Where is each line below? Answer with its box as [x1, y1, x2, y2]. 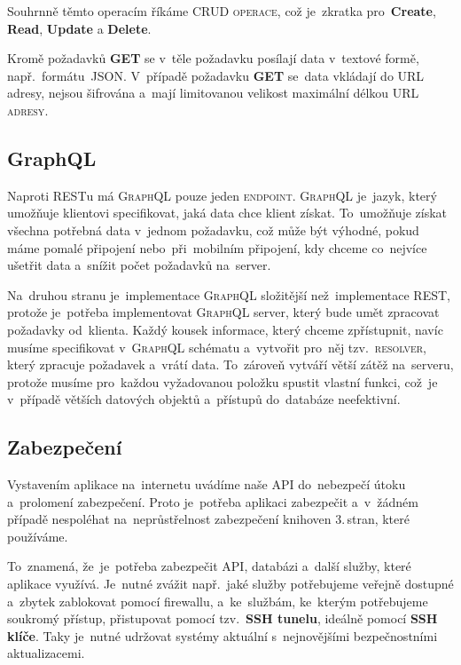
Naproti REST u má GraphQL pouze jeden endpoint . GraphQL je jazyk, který [7, 186, 437, 204]
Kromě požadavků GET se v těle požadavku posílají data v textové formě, [7, 49, 419, 67]
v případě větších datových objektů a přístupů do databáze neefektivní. [7, 390, 401, 408]
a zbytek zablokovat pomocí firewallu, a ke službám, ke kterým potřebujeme [7, 591, 428, 610]
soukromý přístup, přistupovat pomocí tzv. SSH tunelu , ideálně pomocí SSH [7, 609, 438, 628]
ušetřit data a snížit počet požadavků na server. [7, 256, 271, 274]
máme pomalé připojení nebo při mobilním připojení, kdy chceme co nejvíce [7, 238, 427, 257]
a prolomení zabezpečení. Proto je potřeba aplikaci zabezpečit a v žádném [7, 492, 418, 511]
